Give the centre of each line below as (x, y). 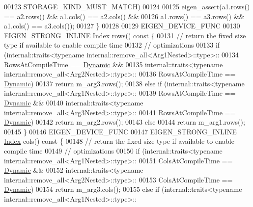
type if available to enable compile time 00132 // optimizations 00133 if (112, 45)
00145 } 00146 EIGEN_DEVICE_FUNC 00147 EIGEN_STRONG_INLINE (120, 131)
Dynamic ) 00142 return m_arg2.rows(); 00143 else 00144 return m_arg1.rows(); (125, 122)
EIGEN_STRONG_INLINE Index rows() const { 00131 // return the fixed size (125, 35)
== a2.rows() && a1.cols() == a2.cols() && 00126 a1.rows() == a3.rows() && (124, 16)
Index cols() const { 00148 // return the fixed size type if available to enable (119, 141)
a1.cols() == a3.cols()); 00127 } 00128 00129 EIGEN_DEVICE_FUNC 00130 (122, 26)
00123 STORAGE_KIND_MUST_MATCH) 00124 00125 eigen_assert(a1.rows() (127, 6)
